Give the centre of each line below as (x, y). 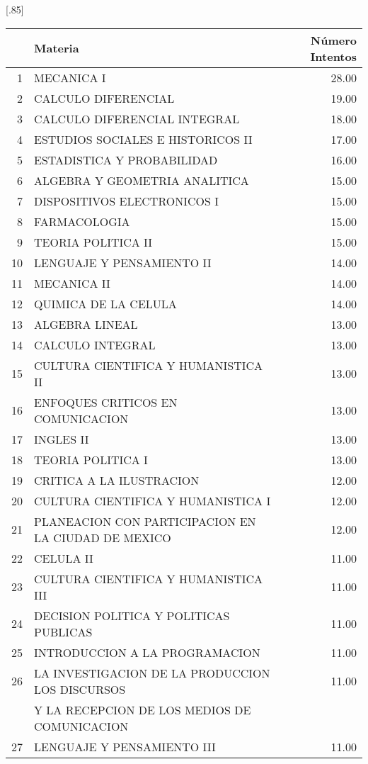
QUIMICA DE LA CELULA (105, 303)
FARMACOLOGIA (82, 221)
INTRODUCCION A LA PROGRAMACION (147, 652)
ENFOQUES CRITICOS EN (106, 402)
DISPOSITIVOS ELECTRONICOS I (126, 201)
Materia (57, 48)
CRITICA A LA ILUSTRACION (117, 480)
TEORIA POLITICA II (93, 242)
